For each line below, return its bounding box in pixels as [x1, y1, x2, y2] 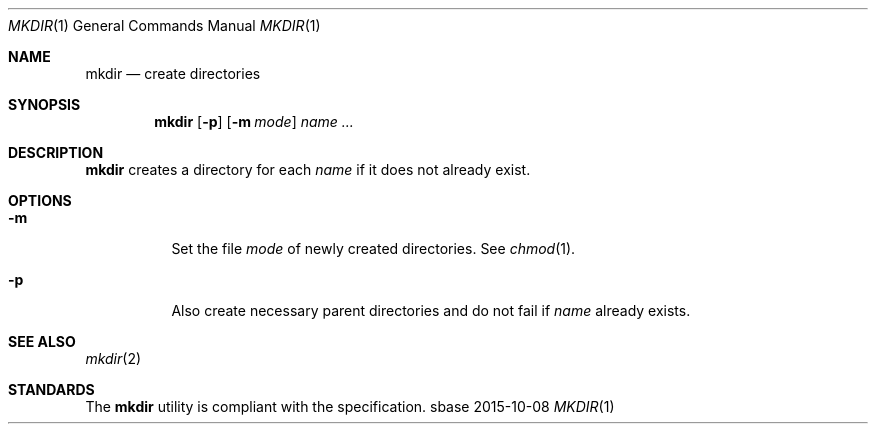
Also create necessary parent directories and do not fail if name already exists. [171, 302, 691, 319]
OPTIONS [8, 192, 72, 209]
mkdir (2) [85, 350, 142, 367]
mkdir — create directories [85, 65, 261, 82]
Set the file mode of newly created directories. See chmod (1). [171, 240, 576, 257]
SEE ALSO [8, 333, 76, 350]
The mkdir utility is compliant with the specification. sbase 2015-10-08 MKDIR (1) [85, 398, 615, 415]
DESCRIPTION [8, 144, 104, 161]
